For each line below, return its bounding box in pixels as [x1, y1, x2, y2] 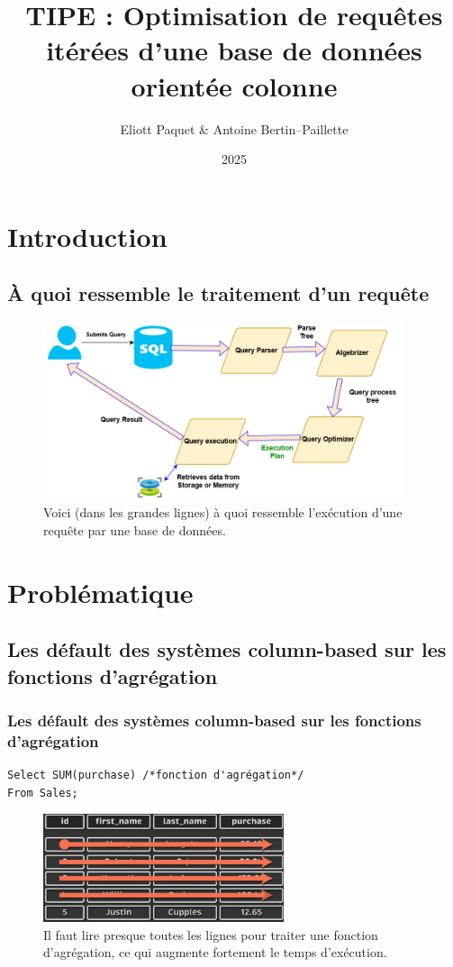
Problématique [7, 573, 194, 610]
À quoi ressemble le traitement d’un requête [7, 279, 430, 307]
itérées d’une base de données [46, 32, 422, 68]
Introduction [7, 217, 168, 254]
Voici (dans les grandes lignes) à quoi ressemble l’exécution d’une [43, 503, 403, 522]
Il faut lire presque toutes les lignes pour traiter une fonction [43, 925, 378, 944]
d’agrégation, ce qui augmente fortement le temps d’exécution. [43, 943, 387, 962]
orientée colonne [131, 67, 338, 104]
